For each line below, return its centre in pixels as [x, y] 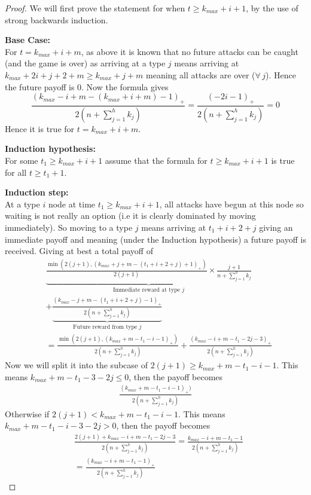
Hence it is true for [40, 128]
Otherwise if [27, 413]
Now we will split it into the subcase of [76, 365]
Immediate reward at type [147, 290]
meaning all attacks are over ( [201, 74]
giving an [276, 227]
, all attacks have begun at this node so [231, 204]
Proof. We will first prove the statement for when [95, 8]
